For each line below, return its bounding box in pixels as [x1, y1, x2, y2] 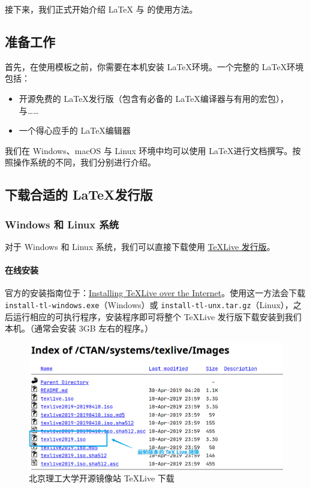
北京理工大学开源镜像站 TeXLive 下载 [29, 472, 174, 484]
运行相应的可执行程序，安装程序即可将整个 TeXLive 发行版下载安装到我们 [13, 310, 302, 323]
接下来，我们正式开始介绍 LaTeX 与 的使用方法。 [5, 3, 198, 15]
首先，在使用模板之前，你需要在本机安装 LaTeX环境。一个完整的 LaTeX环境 [5, 60, 304, 73]
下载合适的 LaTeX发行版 [5, 185, 153, 204]
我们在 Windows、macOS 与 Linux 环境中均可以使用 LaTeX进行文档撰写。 [5, 144, 293, 156]
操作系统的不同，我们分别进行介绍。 [13, 156, 156, 168]
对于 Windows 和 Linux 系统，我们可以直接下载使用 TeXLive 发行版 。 [5, 240, 275, 252]
